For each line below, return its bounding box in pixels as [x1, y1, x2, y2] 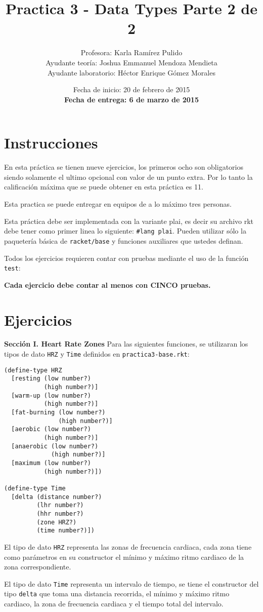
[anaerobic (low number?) [11, 442, 99, 450]
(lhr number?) [36, 502, 84, 509]
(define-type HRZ [4, 366, 62, 374]
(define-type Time [4, 484, 66, 492]
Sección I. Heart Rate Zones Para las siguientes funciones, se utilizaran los [4, 338, 248, 349]
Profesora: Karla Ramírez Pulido [80, 47, 183, 58]
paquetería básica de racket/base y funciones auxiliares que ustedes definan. [4, 235, 243, 246]
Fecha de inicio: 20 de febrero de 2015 [73, 84, 190, 95]
